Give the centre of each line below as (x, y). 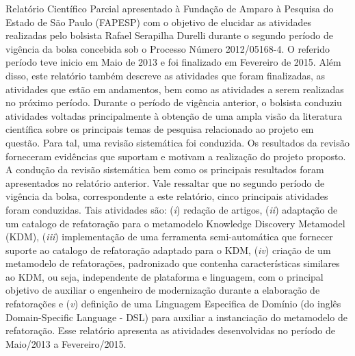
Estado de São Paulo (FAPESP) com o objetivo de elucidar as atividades (159, 22)
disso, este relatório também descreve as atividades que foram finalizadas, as (165, 75)
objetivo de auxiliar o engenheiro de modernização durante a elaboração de (163, 290)
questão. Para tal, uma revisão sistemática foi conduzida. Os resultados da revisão (178, 142)
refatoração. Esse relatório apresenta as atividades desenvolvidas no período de (171, 330)
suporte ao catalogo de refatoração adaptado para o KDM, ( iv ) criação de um (168, 250)
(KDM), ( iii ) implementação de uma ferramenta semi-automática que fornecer (169, 237)
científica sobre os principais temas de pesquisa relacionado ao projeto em (160, 129)
